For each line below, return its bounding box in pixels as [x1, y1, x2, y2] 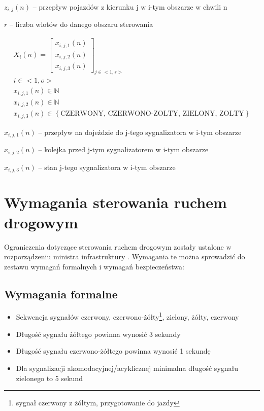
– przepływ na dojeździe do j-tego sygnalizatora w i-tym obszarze [38, 126, 242, 137]
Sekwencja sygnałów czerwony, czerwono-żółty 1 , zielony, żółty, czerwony [16, 310, 239, 322]
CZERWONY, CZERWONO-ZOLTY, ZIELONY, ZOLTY [60, 110, 244, 118]
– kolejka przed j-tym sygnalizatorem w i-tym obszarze [38, 144, 209, 155]
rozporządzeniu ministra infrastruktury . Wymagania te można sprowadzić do [4, 251, 245, 262]
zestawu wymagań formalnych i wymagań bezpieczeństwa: [4, 261, 184, 271]
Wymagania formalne [4, 286, 118, 301]
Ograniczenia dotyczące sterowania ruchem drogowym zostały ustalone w [4, 241, 232, 252]
